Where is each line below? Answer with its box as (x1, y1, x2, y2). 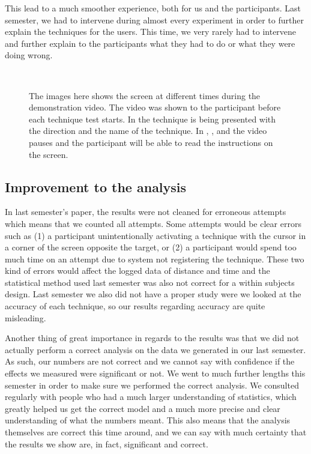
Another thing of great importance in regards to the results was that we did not (5, 331, 300, 344)
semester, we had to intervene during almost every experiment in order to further (5, 13, 304, 26)
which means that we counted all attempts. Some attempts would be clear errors (5, 217, 301, 229)
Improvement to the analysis (5, 177, 187, 196)
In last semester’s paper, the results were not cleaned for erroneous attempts (5, 205, 286, 218)
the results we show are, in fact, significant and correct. (5, 437, 208, 450)
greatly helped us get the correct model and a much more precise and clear (5, 402, 280, 414)
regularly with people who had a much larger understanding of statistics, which (5, 390, 297, 403)
